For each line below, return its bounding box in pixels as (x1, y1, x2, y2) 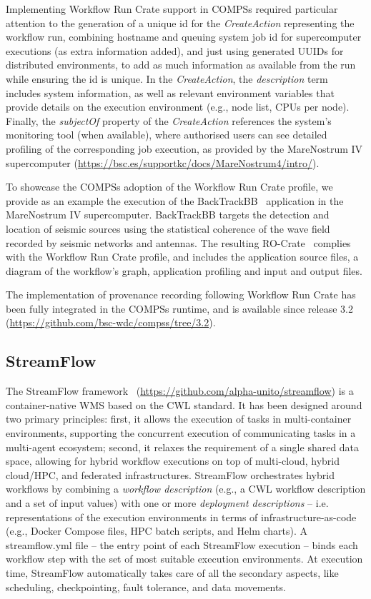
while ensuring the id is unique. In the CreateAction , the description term (6, 71, 328, 86)
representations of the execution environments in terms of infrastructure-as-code (6, 509, 357, 524)
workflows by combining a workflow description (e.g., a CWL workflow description (6, 481, 366, 496)
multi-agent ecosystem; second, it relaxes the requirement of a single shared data (6, 439, 360, 454)
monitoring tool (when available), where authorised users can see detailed (6, 127, 327, 142)
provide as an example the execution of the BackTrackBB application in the (6, 193, 344, 208)
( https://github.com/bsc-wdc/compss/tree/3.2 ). (6, 315, 216, 330)
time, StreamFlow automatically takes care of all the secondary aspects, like (6, 565, 339, 580)
